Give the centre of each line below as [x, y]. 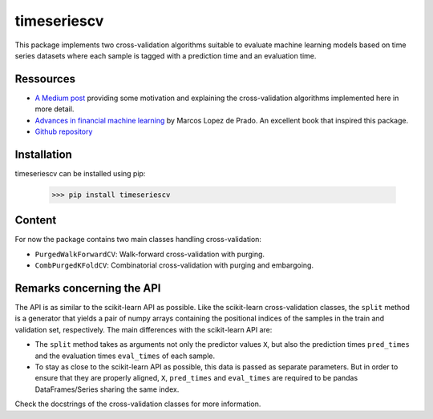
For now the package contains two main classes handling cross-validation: [138, 240]
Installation [43, 154]
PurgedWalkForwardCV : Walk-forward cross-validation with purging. [150, 254]
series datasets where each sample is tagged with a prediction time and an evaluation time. [166, 55]
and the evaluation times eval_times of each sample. [125, 356]
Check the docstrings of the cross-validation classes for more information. [138, 404]
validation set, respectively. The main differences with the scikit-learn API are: [144, 329]
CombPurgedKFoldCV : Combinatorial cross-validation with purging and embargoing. [174, 265]
